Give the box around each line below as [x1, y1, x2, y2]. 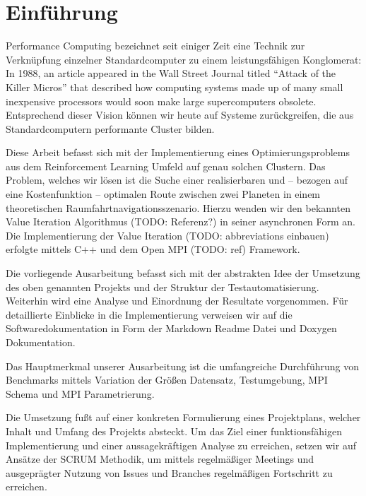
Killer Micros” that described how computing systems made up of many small [6, 79, 343, 94]
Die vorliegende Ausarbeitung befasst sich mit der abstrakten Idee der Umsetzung [6, 266, 360, 281]
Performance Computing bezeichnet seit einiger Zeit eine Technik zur [6, 38, 305, 53]
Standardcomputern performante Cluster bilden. [6, 121, 215, 136]
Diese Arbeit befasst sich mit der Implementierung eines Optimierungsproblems [6, 145, 350, 160]
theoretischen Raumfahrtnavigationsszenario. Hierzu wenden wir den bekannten [6, 200, 350, 215]
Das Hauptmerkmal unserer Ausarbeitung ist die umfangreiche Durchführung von [6, 358, 359, 373]
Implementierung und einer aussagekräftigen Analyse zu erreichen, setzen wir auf [6, 437, 356, 452]
